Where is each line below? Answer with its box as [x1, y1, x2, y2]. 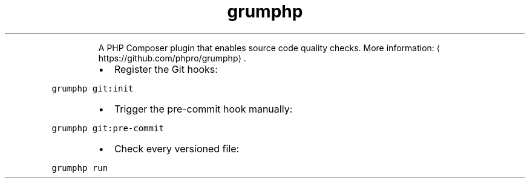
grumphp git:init [51, 83, 134, 93]
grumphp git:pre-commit [51, 123, 164, 133]
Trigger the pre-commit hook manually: [114, 102, 293, 115]
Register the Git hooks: [114, 63, 218, 75]
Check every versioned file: [114, 142, 240, 155]
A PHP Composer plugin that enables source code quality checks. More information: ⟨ [98, 42, 440, 53]
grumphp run [51, 163, 108, 173]
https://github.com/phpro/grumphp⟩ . [98, 52, 246, 63]
